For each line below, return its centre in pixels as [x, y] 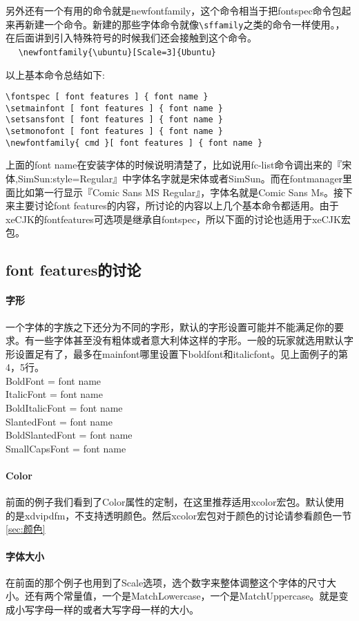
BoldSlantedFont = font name [69, 435]
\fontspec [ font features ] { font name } [107, 97]
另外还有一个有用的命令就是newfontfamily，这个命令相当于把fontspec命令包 [174, 10]
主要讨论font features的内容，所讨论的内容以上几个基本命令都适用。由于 [177, 206]
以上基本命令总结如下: [55, 74]
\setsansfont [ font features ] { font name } [114, 120]
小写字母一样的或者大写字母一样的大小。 [107, 610]
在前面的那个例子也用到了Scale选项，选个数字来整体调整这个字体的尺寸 [166, 582]
